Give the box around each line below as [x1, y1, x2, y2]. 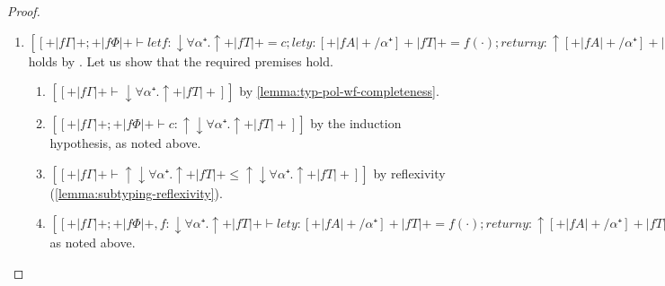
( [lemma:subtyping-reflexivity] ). [49, 183, 223, 202]
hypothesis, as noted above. [49, 134, 201, 152]
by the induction [310, 114, 402, 133]
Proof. [7, 2, 40, 20]
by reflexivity [373, 163, 446, 182]
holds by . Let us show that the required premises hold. [28, 51, 333, 70]
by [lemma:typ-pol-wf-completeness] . [239, 82, 439, 100]
